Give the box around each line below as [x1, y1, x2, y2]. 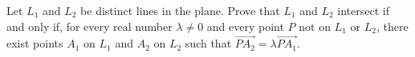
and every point [206, 17, 284, 34]
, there [376, 17, 409, 34]
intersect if [337, 2, 389, 18]
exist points [6, 35, 63, 51]
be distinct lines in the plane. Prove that [80, 2, 280, 18]
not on [299, 17, 331, 34]
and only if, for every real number [6, 17, 173, 34]
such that [185, 35, 232, 51]
